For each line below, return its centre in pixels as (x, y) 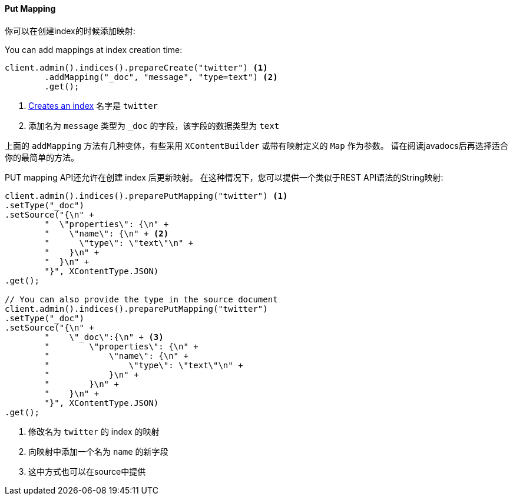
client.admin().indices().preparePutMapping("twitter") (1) (146, 196)
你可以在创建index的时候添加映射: (70, 31)
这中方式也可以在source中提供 (87, 471)
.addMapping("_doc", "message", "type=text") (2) (161, 77)
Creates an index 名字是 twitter (93, 105)
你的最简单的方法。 (42, 157)
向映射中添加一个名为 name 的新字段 (98, 451)
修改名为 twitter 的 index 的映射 (94, 431)
